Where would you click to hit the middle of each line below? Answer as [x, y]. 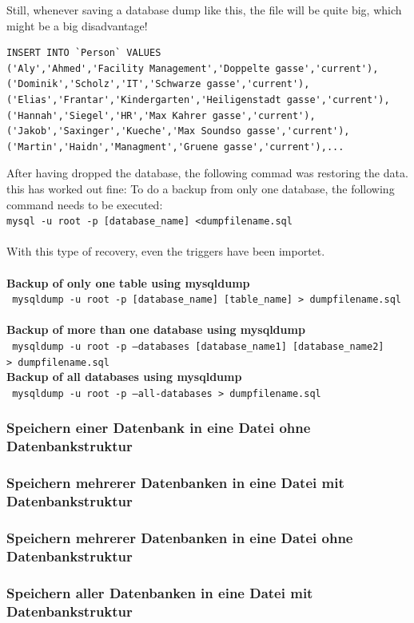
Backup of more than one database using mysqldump [156, 329]
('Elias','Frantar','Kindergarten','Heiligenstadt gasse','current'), [198, 99]
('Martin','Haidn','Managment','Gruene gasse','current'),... [175, 147]
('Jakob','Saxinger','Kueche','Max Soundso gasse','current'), [178, 131]
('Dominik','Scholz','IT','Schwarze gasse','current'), [158, 84]
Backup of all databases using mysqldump [124, 377]
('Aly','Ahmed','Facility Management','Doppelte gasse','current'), [193, 68]
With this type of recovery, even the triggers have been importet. [166, 251]
